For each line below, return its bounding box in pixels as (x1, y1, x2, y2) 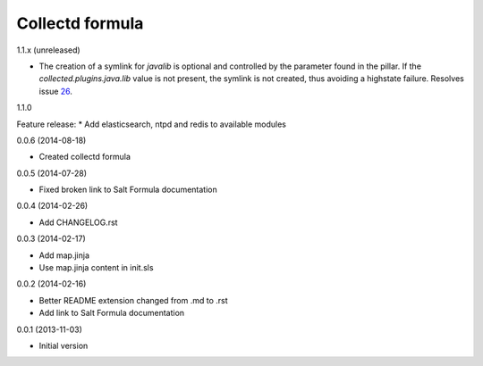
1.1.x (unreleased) (16, 45, 80, 55)
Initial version (38, 340, 89, 351)
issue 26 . (38, 86, 73, 96)
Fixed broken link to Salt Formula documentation (38, 184, 218, 195)
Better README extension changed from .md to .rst (38, 295, 228, 305)
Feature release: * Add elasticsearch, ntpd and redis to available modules (16, 119, 286, 129)
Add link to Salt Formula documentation (38, 308, 185, 319)
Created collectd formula (38, 152, 131, 162)
